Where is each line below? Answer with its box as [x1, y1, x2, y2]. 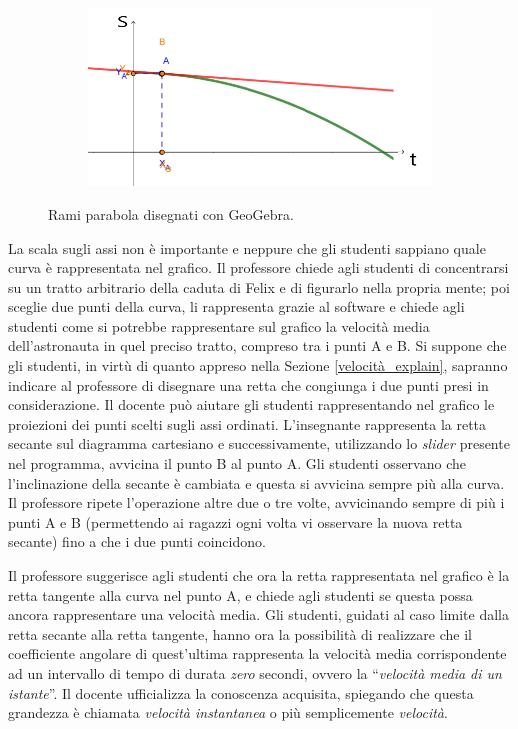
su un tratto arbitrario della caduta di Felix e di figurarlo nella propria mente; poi [8, 276, 510, 297]
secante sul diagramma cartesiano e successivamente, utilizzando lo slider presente [8, 433, 510, 454]
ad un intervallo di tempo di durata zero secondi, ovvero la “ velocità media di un [8, 662, 502, 683]
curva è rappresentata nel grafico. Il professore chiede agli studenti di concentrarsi [8, 257, 509, 278]
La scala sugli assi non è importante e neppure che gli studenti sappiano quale [8, 237, 486, 258]
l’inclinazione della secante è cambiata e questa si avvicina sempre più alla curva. [8, 472, 505, 493]
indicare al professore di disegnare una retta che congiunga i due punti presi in [8, 374, 489, 395]
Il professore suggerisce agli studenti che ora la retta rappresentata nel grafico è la [8, 565, 510, 586]
